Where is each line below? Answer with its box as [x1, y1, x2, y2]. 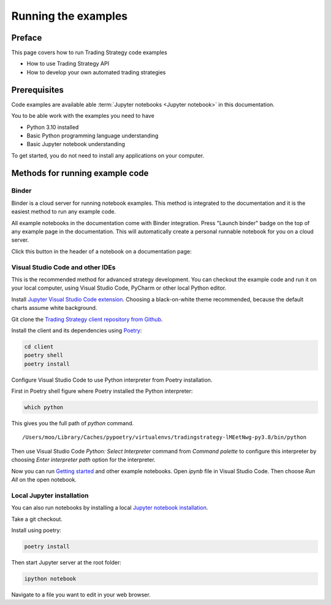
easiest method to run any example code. [11, 208, 116, 215]
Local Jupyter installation [11, 491, 89, 499]
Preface [11, 33, 42, 43]
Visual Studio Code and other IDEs [11, 263, 116, 271]
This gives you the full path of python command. [11, 420, 134, 427]
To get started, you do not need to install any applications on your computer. [11, 152, 205, 159]
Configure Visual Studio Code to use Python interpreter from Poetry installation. [11, 376, 213, 383]
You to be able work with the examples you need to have [11, 112, 154, 120]
